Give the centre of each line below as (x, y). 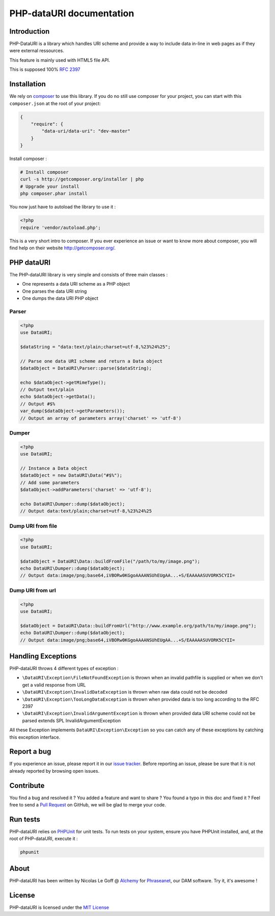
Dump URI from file (33, 526)
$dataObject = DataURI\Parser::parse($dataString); (86, 368)
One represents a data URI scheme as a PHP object (76, 284)
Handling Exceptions (43, 656)
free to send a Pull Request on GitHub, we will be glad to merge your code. (88, 805)
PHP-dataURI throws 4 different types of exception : (64, 668)
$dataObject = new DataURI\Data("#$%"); (71, 475)
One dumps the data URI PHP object (60, 298)
